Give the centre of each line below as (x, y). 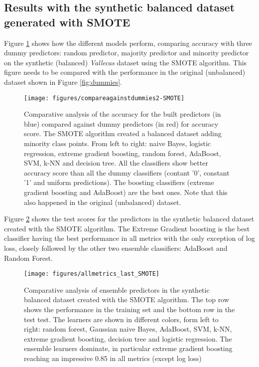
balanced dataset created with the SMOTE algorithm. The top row (127, 299)
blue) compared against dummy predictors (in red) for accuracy (121, 123)
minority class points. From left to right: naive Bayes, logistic (117, 143)
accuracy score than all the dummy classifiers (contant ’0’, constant (127, 172)
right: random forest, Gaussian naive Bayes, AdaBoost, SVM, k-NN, (128, 329)
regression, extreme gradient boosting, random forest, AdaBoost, (123, 153)
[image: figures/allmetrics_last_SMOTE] (92, 274)
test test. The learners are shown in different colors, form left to (121, 319)
